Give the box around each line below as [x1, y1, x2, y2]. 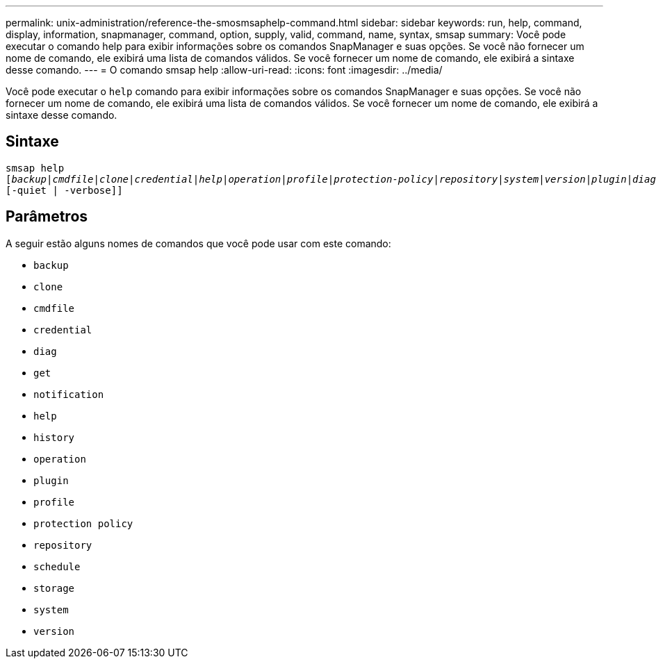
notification [33, 388, 104, 400]
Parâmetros [6, 208, 88, 226]
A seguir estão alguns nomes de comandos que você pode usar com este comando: [6, 237, 391, 249]
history [33, 431, 75, 443]
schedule [33, 561, 81, 572]
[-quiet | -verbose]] [6, 184, 123, 196]
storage [33, 582, 75, 594]
